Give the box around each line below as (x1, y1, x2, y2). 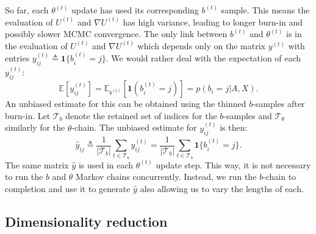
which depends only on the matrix (137, 39, 265, 52)
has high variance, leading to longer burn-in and (123, 15, 303, 28)
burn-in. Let (5, 109, 51, 122)
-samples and (223, 109, 272, 122)
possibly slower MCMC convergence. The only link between (5, 27, 228, 40)
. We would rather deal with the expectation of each (106, 52, 301, 64)
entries (5, 52, 30, 64)
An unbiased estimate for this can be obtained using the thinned (5, 97, 246, 110)
